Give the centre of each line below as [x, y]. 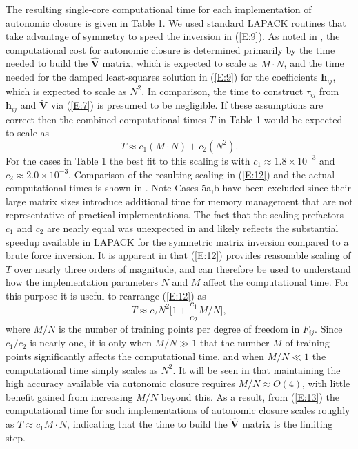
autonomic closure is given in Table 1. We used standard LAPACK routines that [176, 22]
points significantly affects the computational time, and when [135, 356]
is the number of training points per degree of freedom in [179, 328]
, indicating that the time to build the [147, 424]
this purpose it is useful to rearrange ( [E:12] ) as [106, 295]
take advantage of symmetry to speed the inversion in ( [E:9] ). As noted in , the [173, 36]
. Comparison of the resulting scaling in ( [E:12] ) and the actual [202, 174]
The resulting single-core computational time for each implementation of [159, 9]
